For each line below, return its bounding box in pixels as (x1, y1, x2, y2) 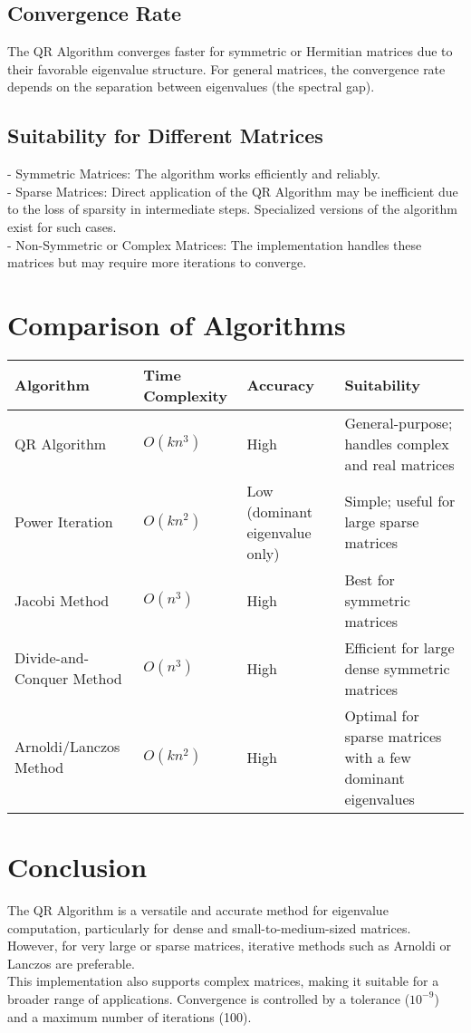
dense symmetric (344, 657, 450, 679)
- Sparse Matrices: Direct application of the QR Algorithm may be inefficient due (7, 181, 458, 200)
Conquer (14, 668, 69, 690)
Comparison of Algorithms (7, 305, 346, 343)
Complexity (143, 384, 227, 406)
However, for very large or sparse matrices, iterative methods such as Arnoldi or (7, 936, 452, 955)
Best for (344, 568, 395, 590)
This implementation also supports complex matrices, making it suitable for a (7, 971, 439, 990)
